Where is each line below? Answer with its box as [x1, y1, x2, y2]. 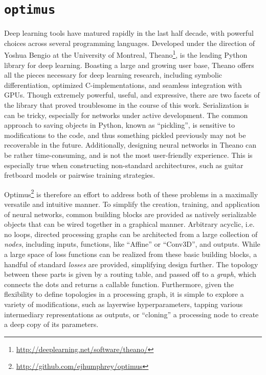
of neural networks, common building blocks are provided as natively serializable [4, 208, 256, 219]
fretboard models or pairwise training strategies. [4, 170, 155, 180]
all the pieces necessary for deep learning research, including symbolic [4, 69, 223, 80]
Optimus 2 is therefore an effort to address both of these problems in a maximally [4, 187, 258, 199]
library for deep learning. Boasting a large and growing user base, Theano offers [4, 59, 254, 70]
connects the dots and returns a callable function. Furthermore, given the [4, 278, 234, 289]
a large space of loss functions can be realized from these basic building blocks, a [4, 249, 257, 260]
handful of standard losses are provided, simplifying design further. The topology [4, 259, 258, 269]
